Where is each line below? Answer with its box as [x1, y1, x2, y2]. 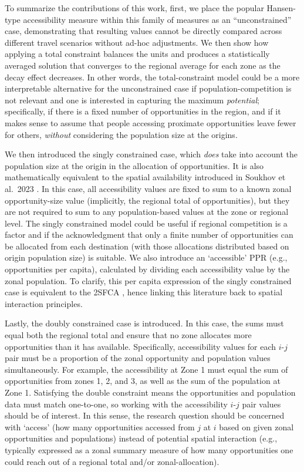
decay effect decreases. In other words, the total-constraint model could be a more [5, 70, 300, 83]
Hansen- [266, 2, 296, 14]
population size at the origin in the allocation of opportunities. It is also [5, 159, 264, 171]
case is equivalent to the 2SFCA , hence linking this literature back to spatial [5, 286, 283, 298]
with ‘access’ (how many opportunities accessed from [5, 420, 195, 433]
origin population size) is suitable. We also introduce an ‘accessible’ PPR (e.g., [5, 251, 288, 264]
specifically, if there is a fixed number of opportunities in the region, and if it [5, 105, 281, 117]
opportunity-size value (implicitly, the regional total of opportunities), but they [5, 194, 290, 206]
